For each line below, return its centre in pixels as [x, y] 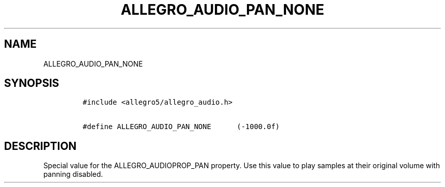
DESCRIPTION [40, 146]
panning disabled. [73, 174]
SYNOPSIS [32, 83]
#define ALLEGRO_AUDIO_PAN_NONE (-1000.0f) [181, 127]
